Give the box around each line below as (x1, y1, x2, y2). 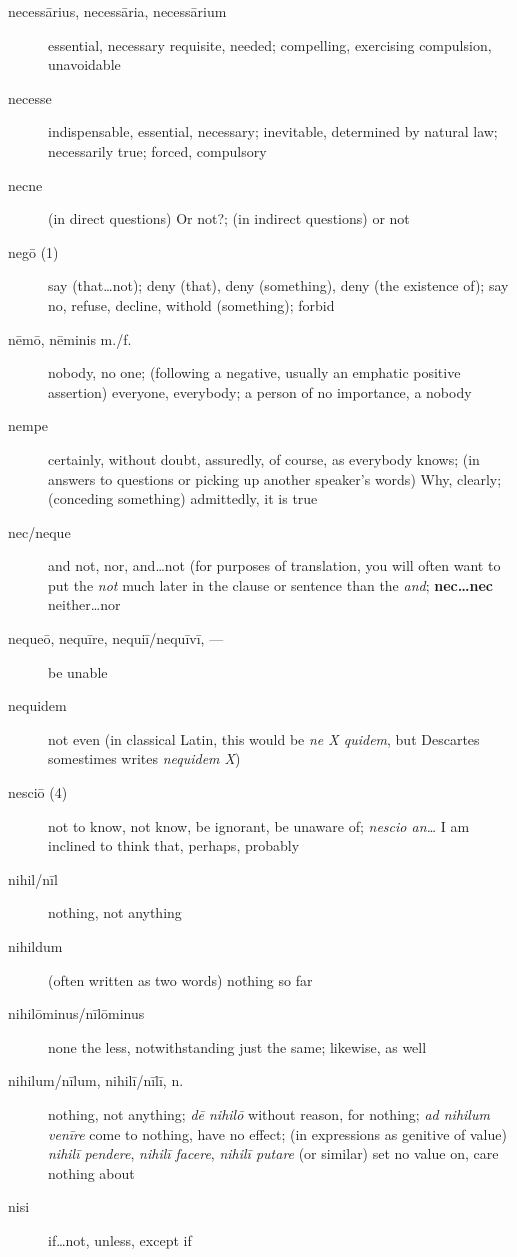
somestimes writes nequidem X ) (48, 748, 241, 769)
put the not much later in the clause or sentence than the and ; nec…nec (48, 574, 493, 595)
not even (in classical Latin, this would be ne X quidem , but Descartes (48, 728, 480, 749)
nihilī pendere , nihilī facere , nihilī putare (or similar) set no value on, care (48, 1143, 499, 1164)
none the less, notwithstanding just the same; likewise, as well (48, 1036, 427, 1057)
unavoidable (48, 54, 121, 75)
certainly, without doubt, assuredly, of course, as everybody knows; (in (48, 448, 480, 469)
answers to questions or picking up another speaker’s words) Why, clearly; (48, 468, 502, 489)
